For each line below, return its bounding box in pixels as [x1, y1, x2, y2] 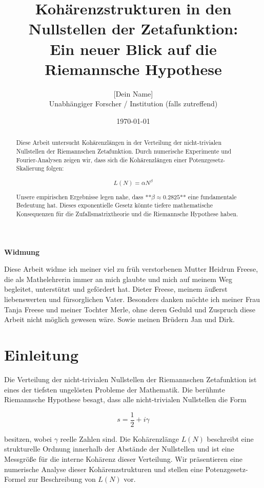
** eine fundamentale [179, 192, 237, 201]
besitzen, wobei [4, 433, 52, 444]
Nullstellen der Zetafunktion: [28, 18, 238, 39]
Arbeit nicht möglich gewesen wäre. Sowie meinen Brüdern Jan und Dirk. [4, 314, 235, 325]
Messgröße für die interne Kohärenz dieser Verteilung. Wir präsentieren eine [4, 454, 242, 464]
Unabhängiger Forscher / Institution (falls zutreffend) [49, 98, 218, 109]
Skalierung [16, 164, 45, 173]
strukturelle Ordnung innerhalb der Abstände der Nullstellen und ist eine [4, 443, 234, 454]
